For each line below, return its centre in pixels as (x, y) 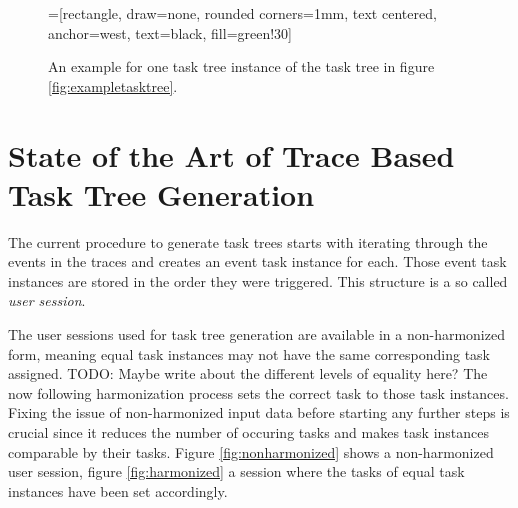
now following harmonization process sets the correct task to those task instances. (258, 392)
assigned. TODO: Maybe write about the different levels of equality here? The (248, 373)
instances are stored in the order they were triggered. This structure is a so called (258, 280)
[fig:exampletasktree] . (113, 85)
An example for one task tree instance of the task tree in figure (241, 66)
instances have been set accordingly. (118, 490)
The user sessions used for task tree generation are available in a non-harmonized (256, 334)
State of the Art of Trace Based (231, 154)
